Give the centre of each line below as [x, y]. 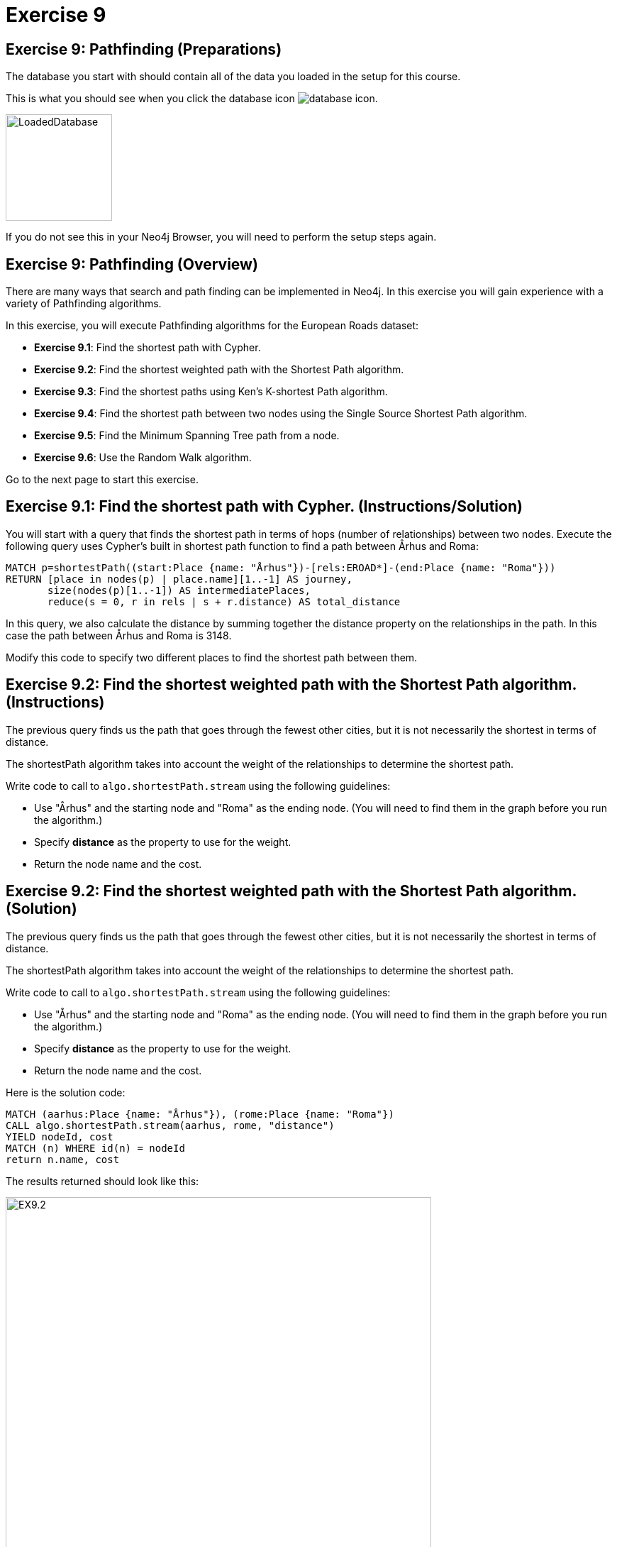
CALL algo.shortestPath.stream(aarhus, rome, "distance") [170, 1125]
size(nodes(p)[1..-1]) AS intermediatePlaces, [179, 590]
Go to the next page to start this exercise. [102, 480]
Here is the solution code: [66, 1092]
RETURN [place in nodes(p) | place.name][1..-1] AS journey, [179, 579]
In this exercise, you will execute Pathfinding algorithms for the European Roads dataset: [212, 326]
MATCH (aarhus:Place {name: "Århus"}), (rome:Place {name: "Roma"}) [200, 1114]
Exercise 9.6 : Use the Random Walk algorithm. [143, 458]
